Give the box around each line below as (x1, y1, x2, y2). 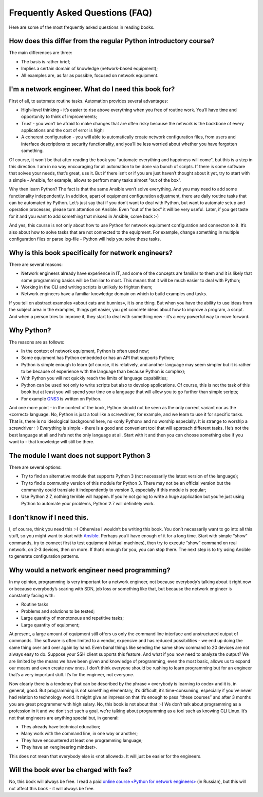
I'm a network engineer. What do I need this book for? (9, 85, 175, 94)
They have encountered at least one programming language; (21, 737, 143, 743)
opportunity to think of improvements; (21, 114, 97, 119)
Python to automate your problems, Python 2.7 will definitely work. (21, 500, 155, 506)
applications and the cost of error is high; (21, 127, 104, 133)
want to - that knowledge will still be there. (9, 438, 94, 444)
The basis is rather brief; (21, 58, 71, 64)
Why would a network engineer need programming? (9, 566, 170, 574)
